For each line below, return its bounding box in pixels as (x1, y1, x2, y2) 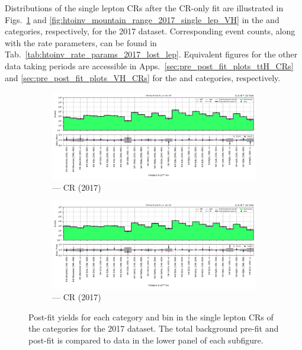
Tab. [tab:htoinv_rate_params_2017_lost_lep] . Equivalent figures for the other (5, 48, 298, 60)
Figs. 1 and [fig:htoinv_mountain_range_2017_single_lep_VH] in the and (5, 13, 279, 25)
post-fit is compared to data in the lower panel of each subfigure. (28, 334, 264, 346)
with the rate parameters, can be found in (5, 36, 157, 49)
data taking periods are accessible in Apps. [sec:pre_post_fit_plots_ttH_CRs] (5, 59, 294, 72)
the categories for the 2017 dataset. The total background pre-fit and (28, 322, 279, 335)
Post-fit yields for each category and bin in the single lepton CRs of (28, 310, 274, 323)
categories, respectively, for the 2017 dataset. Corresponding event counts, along (5, 25, 295, 37)
